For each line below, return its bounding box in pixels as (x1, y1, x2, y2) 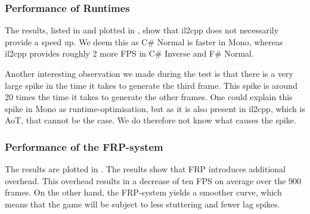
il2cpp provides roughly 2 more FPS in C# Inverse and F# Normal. (5, 47, 254, 60)
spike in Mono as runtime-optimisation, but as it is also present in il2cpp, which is (5, 102, 305, 114)
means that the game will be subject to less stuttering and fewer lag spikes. (5, 197, 280, 210)
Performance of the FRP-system (5, 139, 163, 154)
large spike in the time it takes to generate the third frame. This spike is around (5, 79, 297, 91)
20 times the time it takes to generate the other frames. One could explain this (5, 91, 293, 103)
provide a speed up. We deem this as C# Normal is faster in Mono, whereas (5, 35, 283, 48)
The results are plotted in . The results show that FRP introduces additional (5, 163, 286, 175)
